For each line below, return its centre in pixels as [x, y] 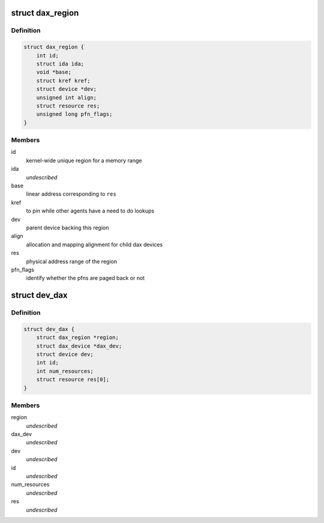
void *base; [54, 72]
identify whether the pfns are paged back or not [85, 278]
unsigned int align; [67, 97]
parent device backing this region [67, 228]
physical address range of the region [71, 261]
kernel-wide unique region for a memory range [84, 160]
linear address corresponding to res [71, 194]
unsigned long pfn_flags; [74, 114]
